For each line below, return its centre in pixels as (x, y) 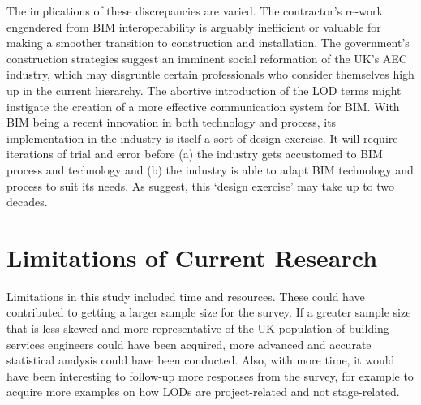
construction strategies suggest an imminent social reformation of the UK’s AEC (207, 58)
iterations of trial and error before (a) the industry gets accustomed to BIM (195, 154)
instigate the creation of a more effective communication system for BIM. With (203, 106)
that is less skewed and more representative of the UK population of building (198, 328)
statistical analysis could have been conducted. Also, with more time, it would (201, 360)
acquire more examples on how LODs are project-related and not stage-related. (203, 392)
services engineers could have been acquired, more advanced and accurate (189, 344)
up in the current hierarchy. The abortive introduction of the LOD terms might (204, 90)
